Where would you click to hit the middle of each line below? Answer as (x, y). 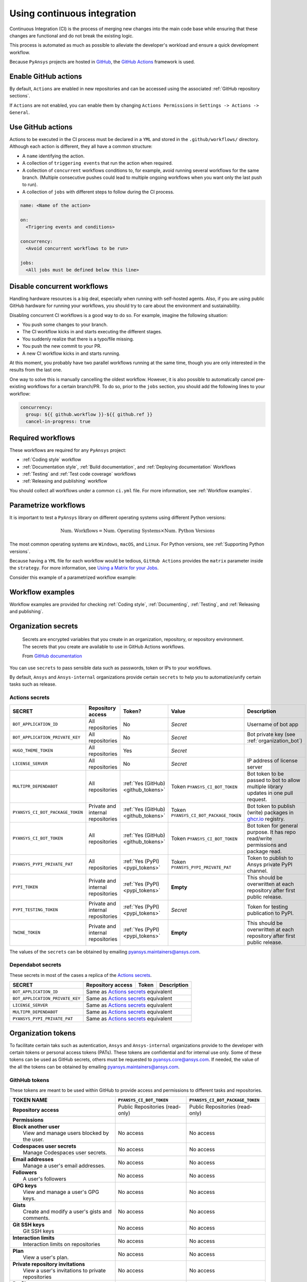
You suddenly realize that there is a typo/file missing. (78, 339)
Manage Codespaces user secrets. (65, 1153)
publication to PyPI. (270, 913)
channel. (257, 871)
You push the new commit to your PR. (62, 346)
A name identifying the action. (53, 156)
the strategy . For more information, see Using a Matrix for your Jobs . (84, 568)
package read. (264, 851)
